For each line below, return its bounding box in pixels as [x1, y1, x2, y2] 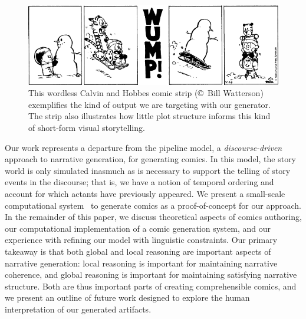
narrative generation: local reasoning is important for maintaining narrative [5, 256, 278, 269]
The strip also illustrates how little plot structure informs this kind [28, 110, 271, 122]
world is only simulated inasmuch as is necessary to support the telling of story [5, 164, 291, 176]
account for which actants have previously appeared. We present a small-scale [5, 188, 285, 200]
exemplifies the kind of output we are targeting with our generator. [28, 98, 271, 110]
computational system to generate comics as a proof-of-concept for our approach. [5, 199, 301, 211]
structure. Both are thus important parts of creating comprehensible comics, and [5, 279, 297, 292]
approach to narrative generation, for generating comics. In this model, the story [5, 153, 297, 165]
